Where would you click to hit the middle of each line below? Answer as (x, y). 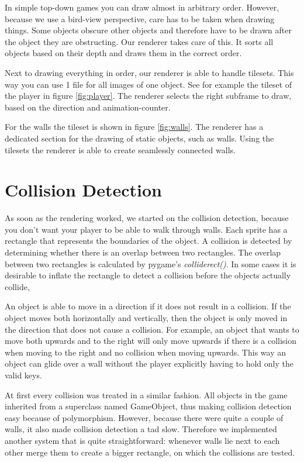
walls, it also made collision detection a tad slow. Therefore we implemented (141, 429)
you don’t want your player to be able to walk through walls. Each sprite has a (146, 229)
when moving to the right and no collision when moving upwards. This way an (145, 352)
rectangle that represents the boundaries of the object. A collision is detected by (148, 241)
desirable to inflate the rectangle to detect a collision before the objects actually (148, 275)
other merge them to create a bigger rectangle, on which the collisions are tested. (150, 452)
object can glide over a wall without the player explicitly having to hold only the (149, 363)
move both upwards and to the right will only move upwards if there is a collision (151, 341)
